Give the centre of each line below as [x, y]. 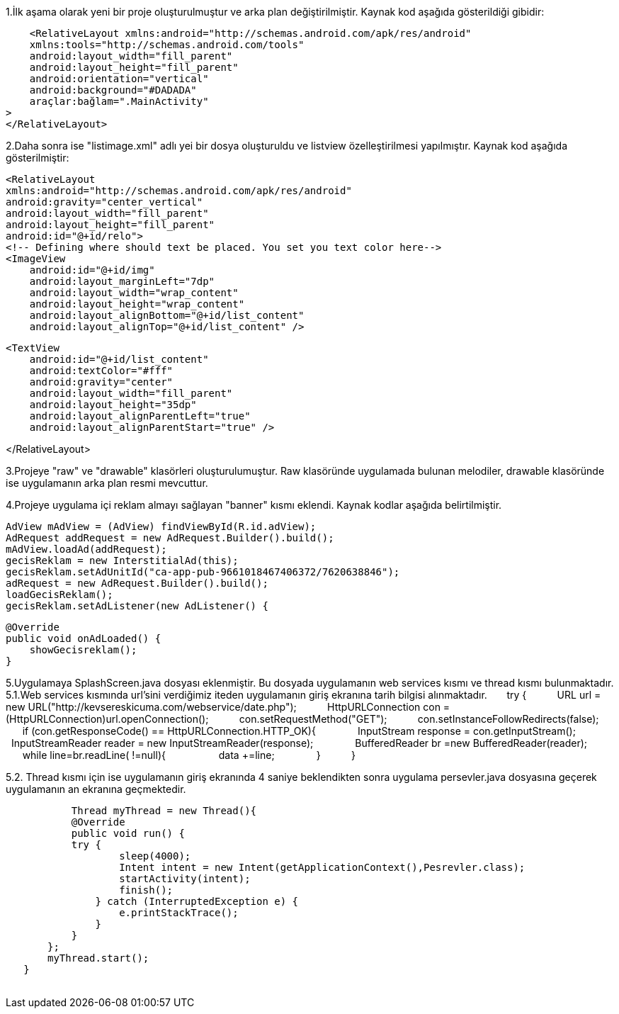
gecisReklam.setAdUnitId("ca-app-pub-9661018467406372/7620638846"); [203, 572]
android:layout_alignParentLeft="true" [140, 416]
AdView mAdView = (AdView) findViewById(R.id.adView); [161, 526]
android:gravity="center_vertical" [104, 202]
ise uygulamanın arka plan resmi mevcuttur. [107, 483]
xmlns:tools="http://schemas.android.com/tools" [167, 45]
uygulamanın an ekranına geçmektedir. [96, 789]
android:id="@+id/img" [92, 270]
